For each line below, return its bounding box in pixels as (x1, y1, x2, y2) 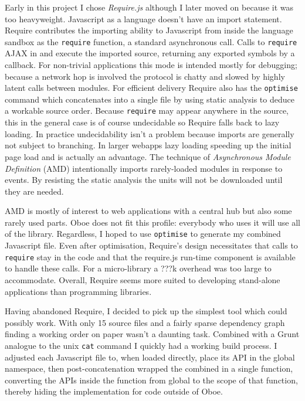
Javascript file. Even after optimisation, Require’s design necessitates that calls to (5, 239, 298, 252)
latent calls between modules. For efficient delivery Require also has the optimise (5, 81, 298, 94)
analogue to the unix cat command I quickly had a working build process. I (5, 339, 277, 351)
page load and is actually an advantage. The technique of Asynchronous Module (5, 150, 291, 162)
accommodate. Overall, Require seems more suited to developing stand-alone (5, 273, 280, 286)
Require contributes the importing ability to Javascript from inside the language (5, 24, 293, 36)
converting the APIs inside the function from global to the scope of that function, (5, 373, 298, 386)
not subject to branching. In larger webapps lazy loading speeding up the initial (5, 139, 292, 151)
